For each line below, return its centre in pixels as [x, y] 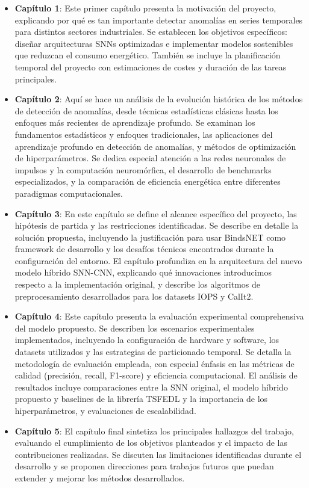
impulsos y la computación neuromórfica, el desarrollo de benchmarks [143, 169]
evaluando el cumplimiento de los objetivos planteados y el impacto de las [151, 443]
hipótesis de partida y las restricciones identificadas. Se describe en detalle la [157, 225]
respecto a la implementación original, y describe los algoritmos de [138, 284]
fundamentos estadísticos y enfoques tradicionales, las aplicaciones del [144, 134]
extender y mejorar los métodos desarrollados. [100, 477]
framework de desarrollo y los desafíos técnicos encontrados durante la [144, 249]
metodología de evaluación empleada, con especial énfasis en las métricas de [154, 363]
